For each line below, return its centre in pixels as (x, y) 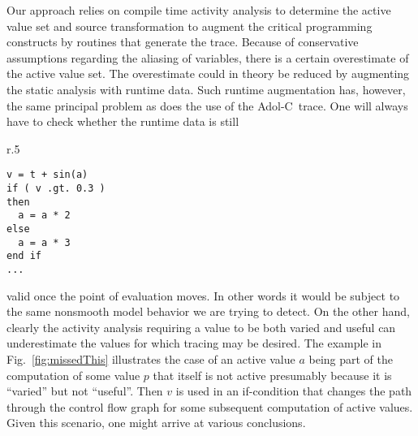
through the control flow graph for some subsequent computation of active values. (210, 406)
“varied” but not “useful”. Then (85, 391)
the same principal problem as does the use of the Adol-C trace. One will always (207, 105)
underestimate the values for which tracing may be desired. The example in (194, 343)
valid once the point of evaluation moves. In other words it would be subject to (203, 295)
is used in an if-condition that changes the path (294, 391)
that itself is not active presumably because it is (272, 375)
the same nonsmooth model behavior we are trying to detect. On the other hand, (208, 311)
